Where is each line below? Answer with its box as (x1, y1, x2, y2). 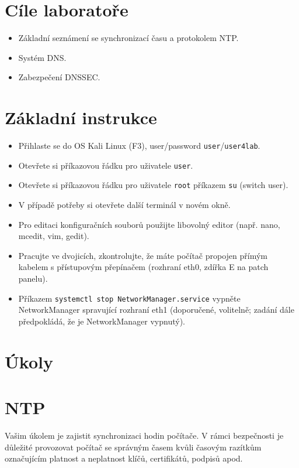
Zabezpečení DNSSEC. (18, 71, 100, 83)
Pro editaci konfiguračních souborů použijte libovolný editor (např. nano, (18, 218, 280, 230)
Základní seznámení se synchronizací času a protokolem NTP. (18, 32, 239, 44)
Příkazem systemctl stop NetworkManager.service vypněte (18, 292, 241, 304)
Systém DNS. (18, 51, 67, 63)
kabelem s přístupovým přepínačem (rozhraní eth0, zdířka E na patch (18, 261, 269, 273)
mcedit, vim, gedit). (18, 230, 89, 242)
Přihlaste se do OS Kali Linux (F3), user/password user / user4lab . (18, 139, 260, 152)
